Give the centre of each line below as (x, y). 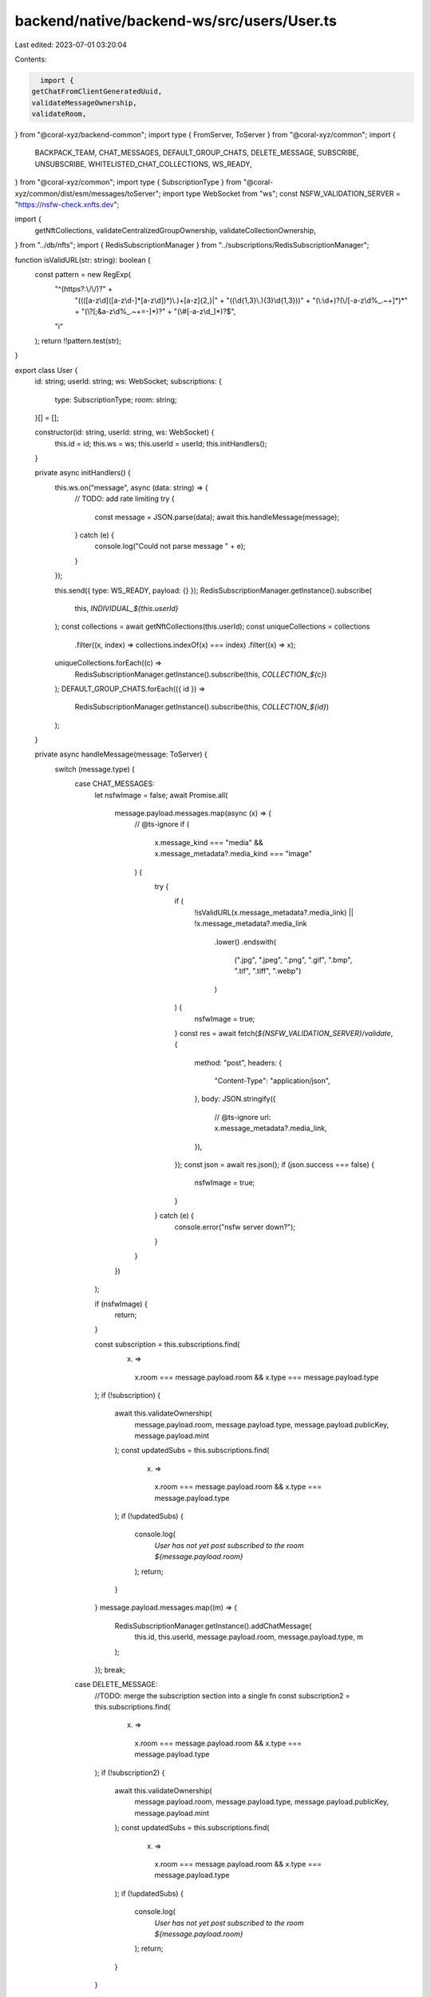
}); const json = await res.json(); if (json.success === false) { (275, 1165)
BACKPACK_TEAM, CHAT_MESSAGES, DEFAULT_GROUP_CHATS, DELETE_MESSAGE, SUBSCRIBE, (197, 153)
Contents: (31, 59)
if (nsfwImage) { (121, 1304)
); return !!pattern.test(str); (78, 340)
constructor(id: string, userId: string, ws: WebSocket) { (125, 432)
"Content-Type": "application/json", (272, 1081)
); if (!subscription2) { (130, 1773)
